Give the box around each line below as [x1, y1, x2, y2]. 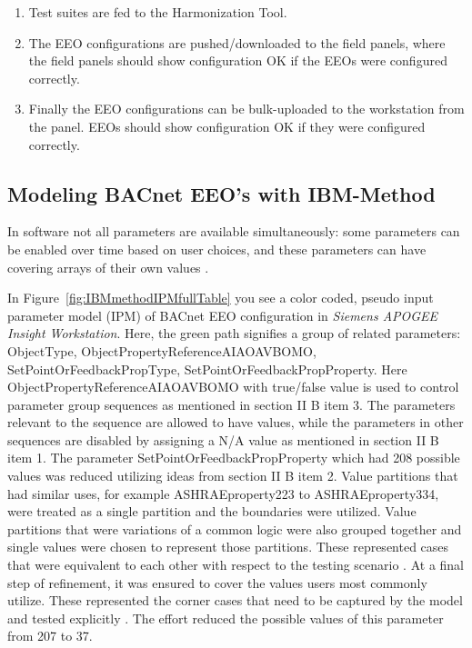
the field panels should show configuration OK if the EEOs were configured [28, 51, 447, 70]
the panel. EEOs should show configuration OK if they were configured [28, 116, 426, 135]
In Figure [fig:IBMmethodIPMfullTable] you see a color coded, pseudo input [7, 288, 434, 307]
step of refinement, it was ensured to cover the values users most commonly [7, 573, 427, 592]
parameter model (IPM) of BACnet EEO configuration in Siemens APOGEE [7, 305, 438, 324]
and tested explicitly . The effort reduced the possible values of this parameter [7, 608, 444, 627]
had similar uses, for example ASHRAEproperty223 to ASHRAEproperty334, [7, 484, 439, 503]
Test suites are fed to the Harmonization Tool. [28, 3, 287, 21]
